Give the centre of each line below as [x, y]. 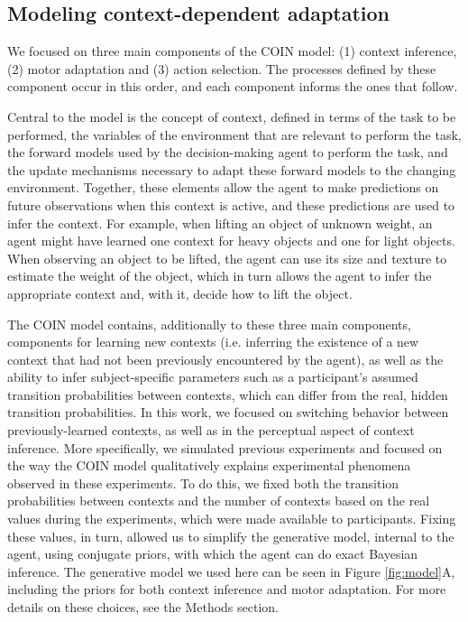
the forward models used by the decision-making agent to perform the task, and [228, 152]
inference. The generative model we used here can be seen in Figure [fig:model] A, [231, 571]
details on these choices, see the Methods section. [143, 607]
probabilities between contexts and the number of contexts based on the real [219, 501]
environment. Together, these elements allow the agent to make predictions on [223, 187]
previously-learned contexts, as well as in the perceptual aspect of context [211, 430]
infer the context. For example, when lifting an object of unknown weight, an [220, 223]
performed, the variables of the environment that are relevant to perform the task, [234, 134]
